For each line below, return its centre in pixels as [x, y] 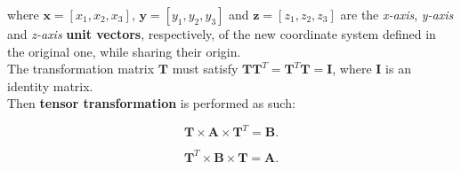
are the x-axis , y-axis [397, 14]
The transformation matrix [81, 69]
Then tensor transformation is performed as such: [151, 103]
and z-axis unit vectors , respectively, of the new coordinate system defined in [222, 34]
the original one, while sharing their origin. [124, 51]
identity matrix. [50, 85]
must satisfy [205, 69]
